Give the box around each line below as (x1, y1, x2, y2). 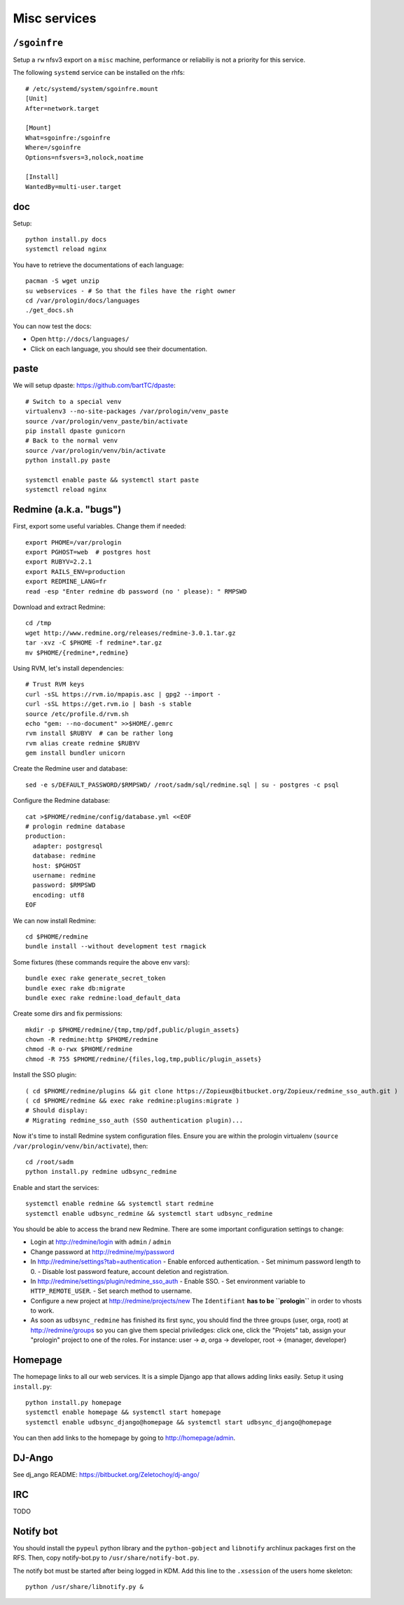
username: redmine (32, 871, 96, 879)
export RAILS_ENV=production (25, 568, 125, 575)
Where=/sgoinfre (25, 143, 81, 152)
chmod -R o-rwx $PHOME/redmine (25, 1045, 133, 1053)
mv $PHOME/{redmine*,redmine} (25, 648, 130, 657)
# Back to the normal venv (25, 437, 118, 444)
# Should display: (25, 1107, 89, 1114)
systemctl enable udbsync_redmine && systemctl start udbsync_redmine (25, 1210, 273, 1217)
